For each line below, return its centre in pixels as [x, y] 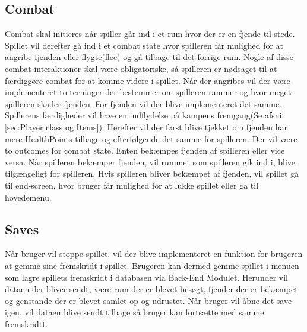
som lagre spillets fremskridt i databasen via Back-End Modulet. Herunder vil [146, 277]
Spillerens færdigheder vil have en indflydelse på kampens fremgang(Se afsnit [145, 115]
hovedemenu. [28, 197]
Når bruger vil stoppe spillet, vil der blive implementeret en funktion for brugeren [154, 254]
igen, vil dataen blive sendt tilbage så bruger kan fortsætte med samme [134, 312]
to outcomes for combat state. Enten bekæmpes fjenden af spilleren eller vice [145, 150]
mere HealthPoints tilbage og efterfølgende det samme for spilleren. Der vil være [151, 138]
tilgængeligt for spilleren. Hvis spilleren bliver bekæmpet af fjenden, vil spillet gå [152, 173]
